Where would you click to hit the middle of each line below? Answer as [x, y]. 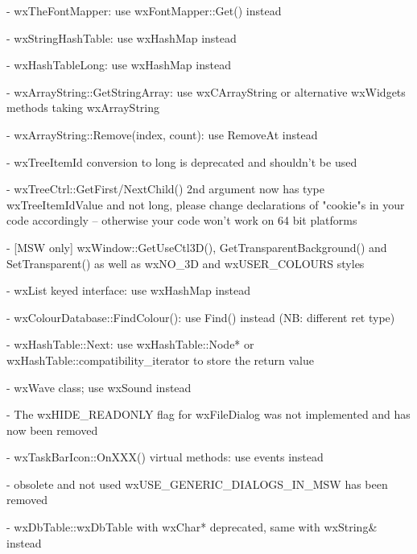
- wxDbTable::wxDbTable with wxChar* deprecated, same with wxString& [192, 527]
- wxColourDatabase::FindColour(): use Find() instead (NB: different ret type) [201, 317]
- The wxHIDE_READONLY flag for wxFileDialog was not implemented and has [208, 414]
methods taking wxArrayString [83, 107]
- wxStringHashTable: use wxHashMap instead [122, 37]
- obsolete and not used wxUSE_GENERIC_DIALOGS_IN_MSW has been [197, 484]
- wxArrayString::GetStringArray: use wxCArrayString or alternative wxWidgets [206, 91]
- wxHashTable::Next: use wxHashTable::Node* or [130, 344]
